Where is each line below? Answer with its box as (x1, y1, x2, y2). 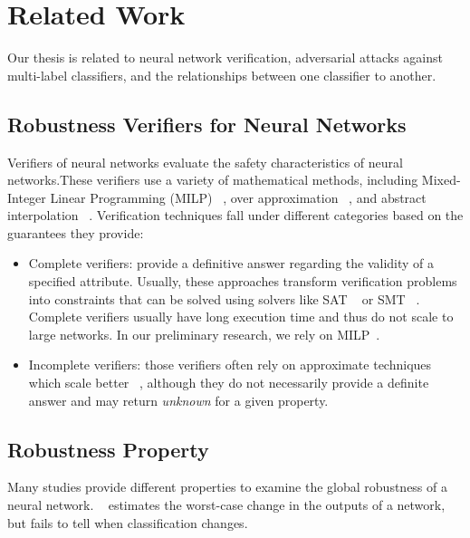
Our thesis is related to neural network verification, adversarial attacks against (7, 48, 444, 67)
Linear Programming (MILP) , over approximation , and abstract (50, 187, 427, 207)
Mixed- (421, 170, 461, 189)
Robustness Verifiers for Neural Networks (7, 110, 407, 138)
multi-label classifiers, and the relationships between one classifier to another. (7, 65, 436, 84)
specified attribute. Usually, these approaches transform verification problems (28, 272, 457, 291)
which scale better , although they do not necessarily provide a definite (28, 373, 429, 392)
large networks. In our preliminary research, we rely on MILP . (28, 324, 380, 343)
